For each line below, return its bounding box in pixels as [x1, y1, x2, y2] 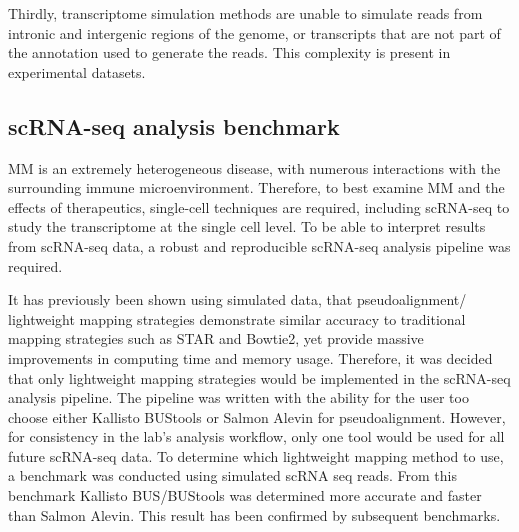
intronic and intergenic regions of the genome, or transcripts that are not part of [8, 22, 501, 43]
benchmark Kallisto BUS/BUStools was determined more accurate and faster [8, 485, 482, 506]
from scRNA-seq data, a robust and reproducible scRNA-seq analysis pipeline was [8, 235, 511, 256]
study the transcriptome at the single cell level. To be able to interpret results [8, 216, 486, 237]
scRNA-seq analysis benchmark [8, 110, 340, 141]
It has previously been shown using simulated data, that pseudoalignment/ [8, 289, 467, 310]
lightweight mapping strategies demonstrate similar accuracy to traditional [8, 308, 466, 329]
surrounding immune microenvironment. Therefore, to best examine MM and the [8, 177, 505, 198]
